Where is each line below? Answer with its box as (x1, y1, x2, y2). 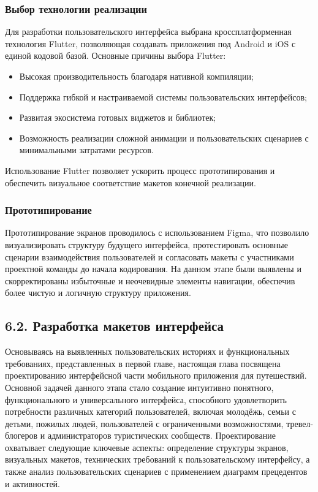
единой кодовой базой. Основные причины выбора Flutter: (5, 49, 226, 62)
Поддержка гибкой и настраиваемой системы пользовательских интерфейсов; (19, 90, 307, 103)
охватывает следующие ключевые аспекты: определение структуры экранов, (5, 441, 289, 453)
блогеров (5, 429, 38, 442)
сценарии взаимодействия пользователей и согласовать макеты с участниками (5, 250, 294, 263)
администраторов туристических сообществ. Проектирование (47, 429, 276, 442)
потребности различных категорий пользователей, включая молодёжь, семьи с (5, 405, 296, 418)
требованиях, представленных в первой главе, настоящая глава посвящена (5, 357, 281, 369)
